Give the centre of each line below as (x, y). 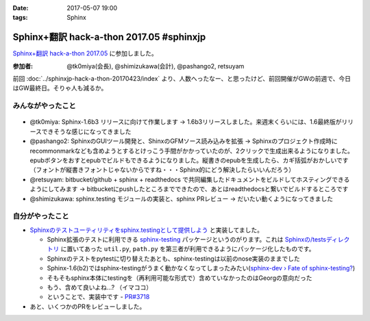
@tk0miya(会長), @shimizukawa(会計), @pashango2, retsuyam (156, 66)
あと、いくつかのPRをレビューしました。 (88, 306)
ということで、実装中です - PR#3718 (98, 297)
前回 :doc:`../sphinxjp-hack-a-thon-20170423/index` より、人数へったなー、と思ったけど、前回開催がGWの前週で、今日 (182, 79)
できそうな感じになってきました (86, 131)
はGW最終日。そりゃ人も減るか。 (60, 88)
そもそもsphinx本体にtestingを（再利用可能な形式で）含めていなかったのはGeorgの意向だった (180, 278)
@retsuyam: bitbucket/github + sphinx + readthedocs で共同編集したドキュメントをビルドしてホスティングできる (190, 179)
